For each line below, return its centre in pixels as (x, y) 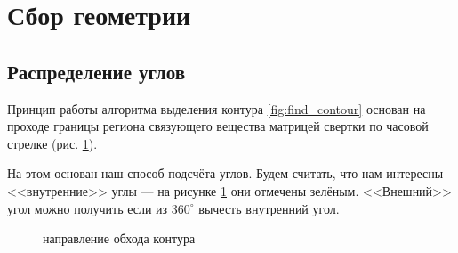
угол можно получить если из (88, 208)
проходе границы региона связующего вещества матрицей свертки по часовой (218, 126)
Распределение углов (96, 71)
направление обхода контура (119, 238)
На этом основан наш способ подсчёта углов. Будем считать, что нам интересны (225, 173)
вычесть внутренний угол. (269, 208)
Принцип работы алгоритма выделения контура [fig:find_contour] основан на (217, 108)
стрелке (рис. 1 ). (52, 143)
